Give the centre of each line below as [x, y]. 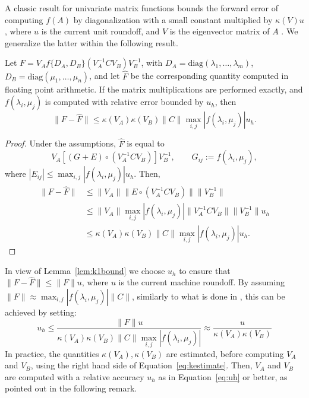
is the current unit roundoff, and [100, 31]
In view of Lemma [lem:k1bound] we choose [85, 270]
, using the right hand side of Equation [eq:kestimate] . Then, [141, 365]
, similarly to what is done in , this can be [209, 296]
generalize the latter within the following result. [92, 42]
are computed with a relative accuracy [75, 376]
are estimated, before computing [225, 353]
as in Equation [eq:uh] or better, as [223, 376]
